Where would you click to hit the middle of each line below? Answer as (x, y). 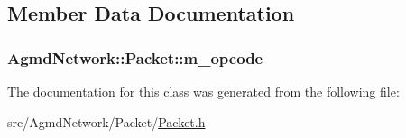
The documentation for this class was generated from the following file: (203, 91)
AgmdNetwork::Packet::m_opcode (135, 57)
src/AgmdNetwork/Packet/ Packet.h (106, 121)
